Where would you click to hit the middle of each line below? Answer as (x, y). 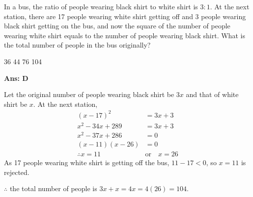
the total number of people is (53, 188)
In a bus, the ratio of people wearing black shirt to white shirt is (101, 6)
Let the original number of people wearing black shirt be (89, 94)
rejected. (17, 172)
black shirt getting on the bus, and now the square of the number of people (117, 26)
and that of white (212, 94)
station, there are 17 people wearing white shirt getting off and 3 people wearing (125, 16)
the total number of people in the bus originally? (77, 45)
